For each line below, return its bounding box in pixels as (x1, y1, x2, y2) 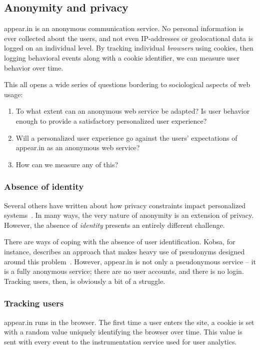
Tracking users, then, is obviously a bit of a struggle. (4, 275, 165, 286)
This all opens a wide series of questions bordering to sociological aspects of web (4, 79, 250, 90)
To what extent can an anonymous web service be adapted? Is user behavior (15, 106, 250, 116)
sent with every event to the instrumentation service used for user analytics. (4, 336, 237, 346)
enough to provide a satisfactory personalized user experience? (15, 115, 207, 126)
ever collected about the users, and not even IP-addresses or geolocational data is (4, 33, 253, 43)
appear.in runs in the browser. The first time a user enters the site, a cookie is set (4, 316, 254, 327)
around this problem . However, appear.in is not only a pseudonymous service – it (4, 256, 256, 266)
